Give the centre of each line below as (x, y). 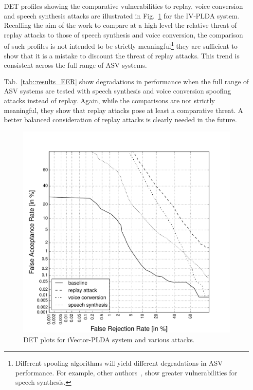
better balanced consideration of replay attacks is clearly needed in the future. (120, 120)
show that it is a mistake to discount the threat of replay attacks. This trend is (122, 55)
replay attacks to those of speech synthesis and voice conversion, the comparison (124, 34)
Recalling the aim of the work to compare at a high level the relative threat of (120, 25)
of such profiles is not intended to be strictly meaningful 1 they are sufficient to (121, 45)
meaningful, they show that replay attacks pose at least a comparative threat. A (124, 110)
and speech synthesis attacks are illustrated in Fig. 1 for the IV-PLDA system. (122, 15)
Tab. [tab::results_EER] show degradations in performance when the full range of (126, 81)
